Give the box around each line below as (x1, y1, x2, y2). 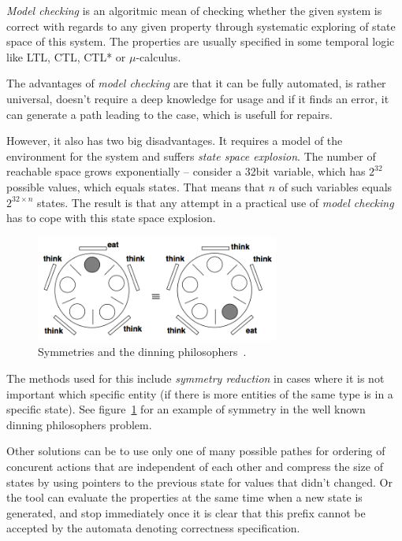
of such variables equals (278, 178, 393, 195)
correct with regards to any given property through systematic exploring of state (6, 17, 396, 34)
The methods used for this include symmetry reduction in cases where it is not (6, 369, 385, 386)
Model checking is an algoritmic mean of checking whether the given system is (6, 2, 382, 18)
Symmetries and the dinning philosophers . (38, 343, 247, 360)
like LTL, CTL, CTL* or (6, 48, 126, 65)
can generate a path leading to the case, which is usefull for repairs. (6, 106, 333, 122)
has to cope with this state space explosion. (6, 209, 216, 226)
